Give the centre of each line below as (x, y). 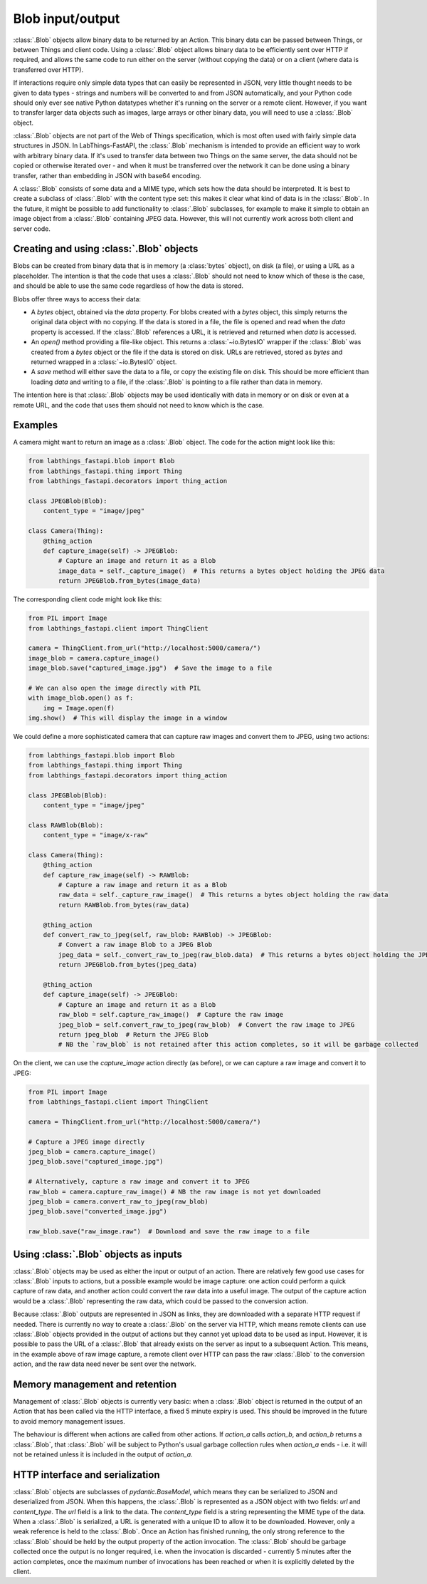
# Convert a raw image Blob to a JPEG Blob (135, 945)
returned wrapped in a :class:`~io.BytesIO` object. (104, 362)
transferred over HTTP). (48, 69)
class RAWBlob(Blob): (66, 825)
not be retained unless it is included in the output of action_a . (103, 1454)
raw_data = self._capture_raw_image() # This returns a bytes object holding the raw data (223, 895)
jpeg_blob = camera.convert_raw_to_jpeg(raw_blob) (118, 1201)
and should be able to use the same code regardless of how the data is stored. (128, 286)
